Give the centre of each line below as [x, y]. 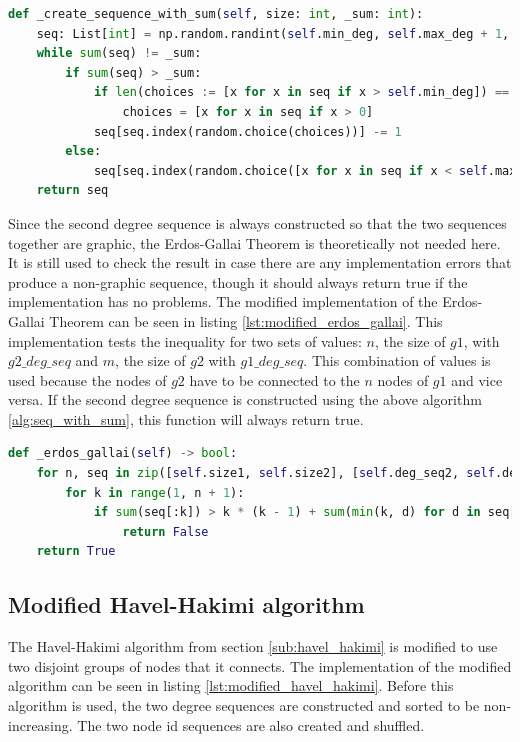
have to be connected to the [274, 379]
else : [83, 151]
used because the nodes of [87, 379]
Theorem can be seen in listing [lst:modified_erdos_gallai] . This [246, 320]
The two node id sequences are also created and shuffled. [251, 724]
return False [165, 531]
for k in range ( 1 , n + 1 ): [155, 492]
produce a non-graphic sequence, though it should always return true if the [238, 281]
